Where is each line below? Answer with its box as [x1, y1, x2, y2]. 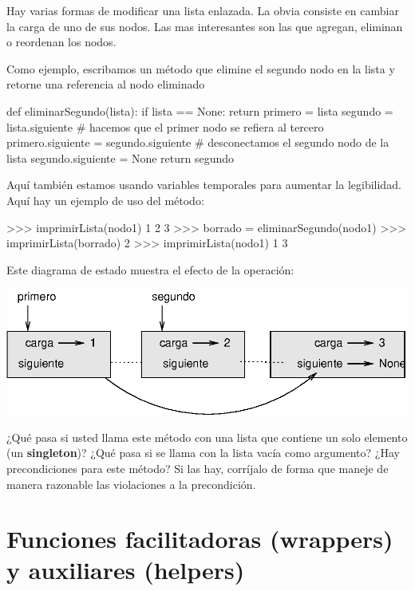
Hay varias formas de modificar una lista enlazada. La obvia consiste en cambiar [6, 2, 399, 18]
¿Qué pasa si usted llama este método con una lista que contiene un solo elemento [6, 428, 408, 445]
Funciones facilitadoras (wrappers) [6, 522, 393, 555]
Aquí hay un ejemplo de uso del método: [6, 191, 204, 208]
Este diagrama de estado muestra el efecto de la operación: [6, 261, 294, 278]
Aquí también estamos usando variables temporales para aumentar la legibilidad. [6, 176, 401, 193]
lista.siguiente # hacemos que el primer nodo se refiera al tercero [6, 118, 324, 135]
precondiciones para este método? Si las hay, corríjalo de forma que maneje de [6, 459, 389, 476]
